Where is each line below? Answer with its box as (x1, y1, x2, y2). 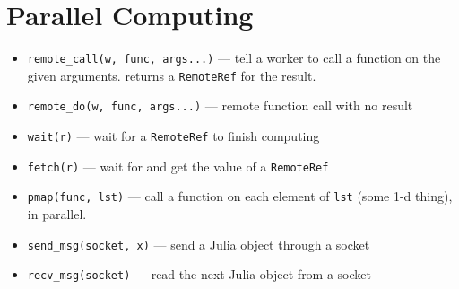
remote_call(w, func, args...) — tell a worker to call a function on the (27, 48, 441, 67)
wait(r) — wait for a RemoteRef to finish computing (27, 127, 320, 145)
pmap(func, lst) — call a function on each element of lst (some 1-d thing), (27, 187, 453, 206)
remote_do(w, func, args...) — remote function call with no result (27, 96, 413, 115)
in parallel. (27, 205, 87, 223)
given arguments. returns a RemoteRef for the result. (27, 66, 316, 84)
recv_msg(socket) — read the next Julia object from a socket (27, 265, 372, 284)
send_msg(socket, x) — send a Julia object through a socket (27, 234, 370, 253)
